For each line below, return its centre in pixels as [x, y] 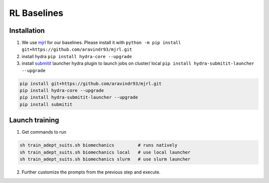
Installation [27, 31]
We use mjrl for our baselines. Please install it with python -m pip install [101, 43]
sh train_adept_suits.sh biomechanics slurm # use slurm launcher [105, 159]
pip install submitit [46, 104]
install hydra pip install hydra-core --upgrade [77, 56]
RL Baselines [36, 13]
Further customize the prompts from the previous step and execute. [91, 172]
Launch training [34, 120]
